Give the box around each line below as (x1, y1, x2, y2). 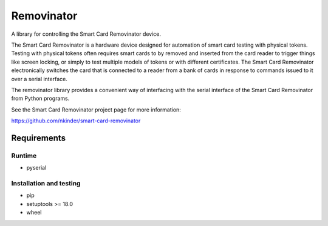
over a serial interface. (11, 75, 68, 82)
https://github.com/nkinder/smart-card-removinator (11, 117, 141, 124)
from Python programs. (11, 95, 70, 102)
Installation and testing (11, 179, 81, 187)
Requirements (11, 133, 66, 143)
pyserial (26, 164, 47, 171)
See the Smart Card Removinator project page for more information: (11, 106, 182, 113)
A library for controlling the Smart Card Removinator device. (11, 30, 161, 38)
